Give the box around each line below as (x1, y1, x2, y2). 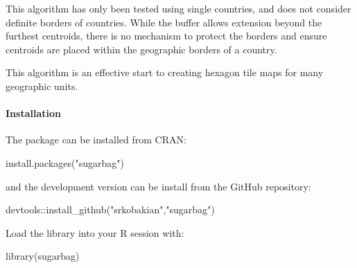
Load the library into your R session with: (6, 225, 184, 240)
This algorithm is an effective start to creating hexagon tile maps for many (6, 65, 324, 80)
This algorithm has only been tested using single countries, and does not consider (6, 1, 351, 15)
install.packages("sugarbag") (6, 155, 124, 170)
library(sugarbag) (6, 249, 80, 263)
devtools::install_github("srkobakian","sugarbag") (6, 202, 215, 217)
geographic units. (6, 78, 78, 93)
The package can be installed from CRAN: (6, 132, 186, 147)
